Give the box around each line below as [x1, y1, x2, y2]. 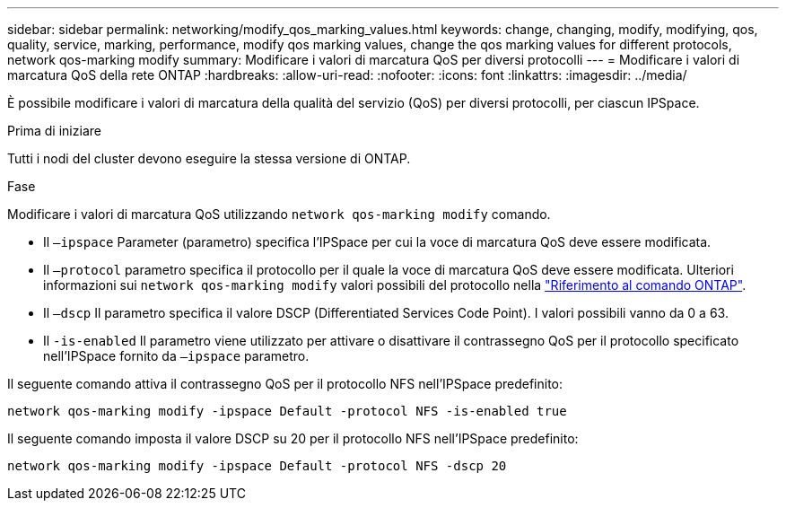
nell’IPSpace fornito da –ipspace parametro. [43, 348, 310, 363]
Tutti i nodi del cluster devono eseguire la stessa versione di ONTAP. [7, 151, 411, 166]
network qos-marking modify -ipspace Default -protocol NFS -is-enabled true [7, 404, 567, 418]
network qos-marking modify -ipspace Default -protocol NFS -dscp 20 [7, 459, 507, 473]
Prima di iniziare [7, 123, 101, 138]
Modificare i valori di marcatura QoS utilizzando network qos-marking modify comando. [7, 206, 551, 222]
